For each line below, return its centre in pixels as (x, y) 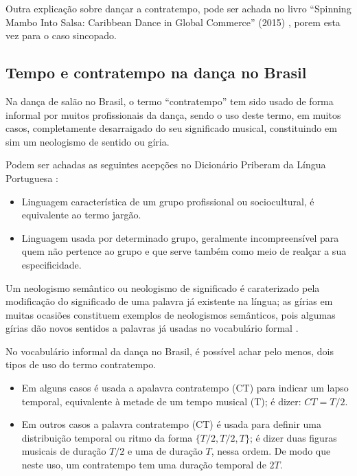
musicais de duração (64, 451)
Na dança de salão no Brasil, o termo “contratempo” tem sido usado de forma (170, 101)
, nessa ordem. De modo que (271, 451)
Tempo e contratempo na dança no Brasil (156, 72)
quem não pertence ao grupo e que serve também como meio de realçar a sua (184, 251)
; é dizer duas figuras (293, 437)
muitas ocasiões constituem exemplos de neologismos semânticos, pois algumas (171, 314)
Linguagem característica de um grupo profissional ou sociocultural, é (168, 201)
